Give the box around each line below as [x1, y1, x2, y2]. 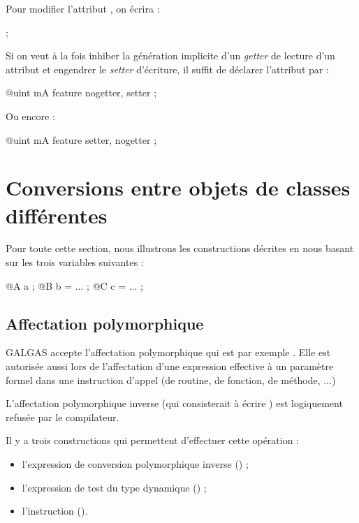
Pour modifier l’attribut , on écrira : [6, 1, 160, 15]
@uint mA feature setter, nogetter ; [6, 132, 157, 147]
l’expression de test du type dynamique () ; [22, 480, 207, 494]
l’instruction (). [22, 503, 88, 518]
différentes [6, 200, 108, 229]
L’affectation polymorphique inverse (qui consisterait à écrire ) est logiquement [6, 396, 343, 411]
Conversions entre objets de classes [6, 173, 351, 202]
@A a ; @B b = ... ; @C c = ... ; [6, 278, 143, 293]
